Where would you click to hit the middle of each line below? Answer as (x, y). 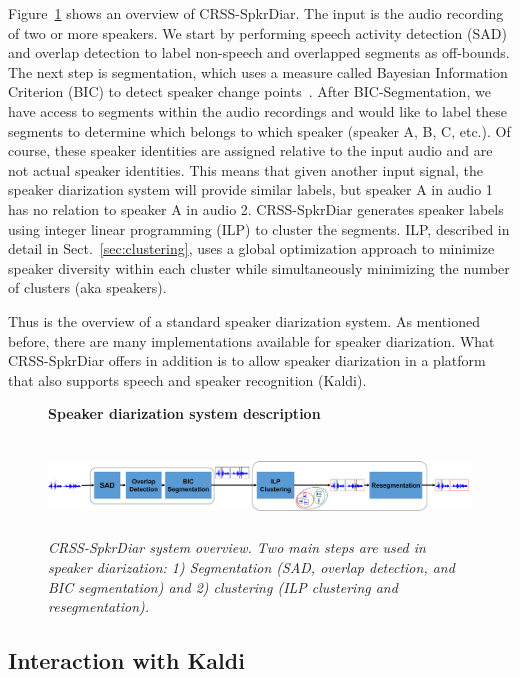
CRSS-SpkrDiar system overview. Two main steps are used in (237, 547)
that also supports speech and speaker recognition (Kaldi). (187, 379)
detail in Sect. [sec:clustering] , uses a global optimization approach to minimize (251, 248)
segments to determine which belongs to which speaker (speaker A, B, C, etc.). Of (259, 130)
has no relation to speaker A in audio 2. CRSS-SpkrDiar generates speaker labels (256, 208)
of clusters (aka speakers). (87, 287)
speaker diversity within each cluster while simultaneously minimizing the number (259, 267)
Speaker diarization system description (184, 413)
